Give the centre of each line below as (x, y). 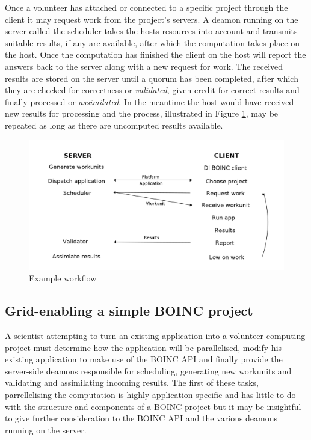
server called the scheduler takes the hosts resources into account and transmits (151, 31)
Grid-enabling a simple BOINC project (129, 310)
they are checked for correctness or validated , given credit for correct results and (152, 90)
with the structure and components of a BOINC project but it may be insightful (153, 406)
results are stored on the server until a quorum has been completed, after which (152, 78)
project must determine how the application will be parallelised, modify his (143, 347)
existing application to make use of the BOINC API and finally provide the (144, 359)
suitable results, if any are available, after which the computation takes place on (152, 42)
